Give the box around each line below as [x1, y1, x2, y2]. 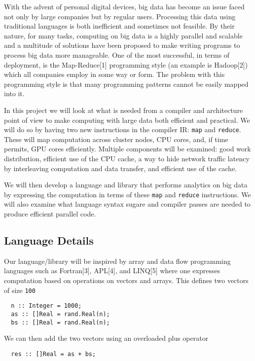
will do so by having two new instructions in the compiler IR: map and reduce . [4, 124, 241, 135]
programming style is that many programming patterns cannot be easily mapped [4, 78, 249, 89]
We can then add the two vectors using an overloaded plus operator [4, 333, 209, 343]
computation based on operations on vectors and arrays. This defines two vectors [4, 275, 249, 285]
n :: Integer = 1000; [11, 302, 82, 310]
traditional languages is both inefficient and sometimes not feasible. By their [4, 21, 235, 31]
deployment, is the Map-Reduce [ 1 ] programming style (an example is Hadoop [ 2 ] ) [4, 59, 248, 70]
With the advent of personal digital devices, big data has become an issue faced [4, 1, 245, 11]
